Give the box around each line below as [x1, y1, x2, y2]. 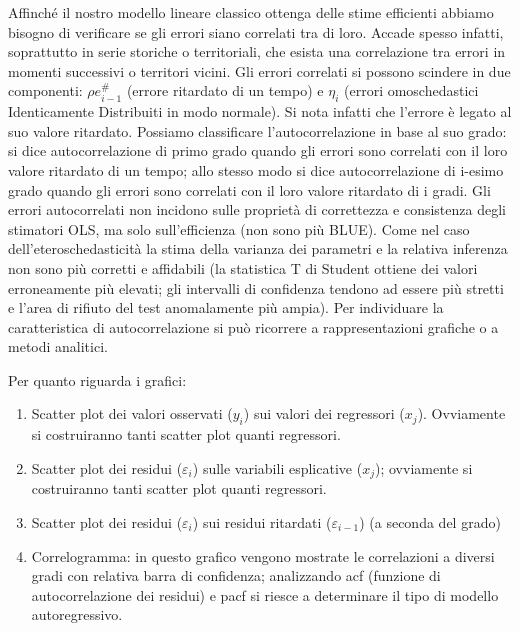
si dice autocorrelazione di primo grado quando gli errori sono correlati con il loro [8, 140, 508, 161]
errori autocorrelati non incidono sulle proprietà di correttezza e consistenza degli [8, 199, 506, 220]
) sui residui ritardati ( [192, 511, 332, 532]
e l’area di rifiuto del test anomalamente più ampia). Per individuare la [8, 297, 444, 318]
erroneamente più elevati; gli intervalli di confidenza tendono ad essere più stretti [8, 277, 504, 298]
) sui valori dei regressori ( [243, 403, 405, 424]
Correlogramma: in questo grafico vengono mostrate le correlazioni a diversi [31, 545, 495, 566]
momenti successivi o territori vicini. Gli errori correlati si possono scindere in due [8, 60, 511, 81]
